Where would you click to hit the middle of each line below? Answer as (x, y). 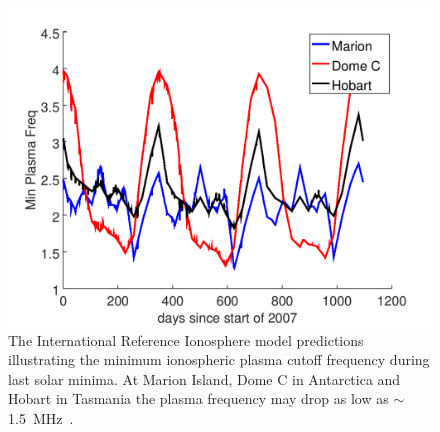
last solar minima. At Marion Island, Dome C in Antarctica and (204, 378)
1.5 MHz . (41, 417)
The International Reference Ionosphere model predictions (186, 339)
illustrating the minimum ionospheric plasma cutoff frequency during (219, 359)
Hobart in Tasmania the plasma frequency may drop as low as (198, 398)
